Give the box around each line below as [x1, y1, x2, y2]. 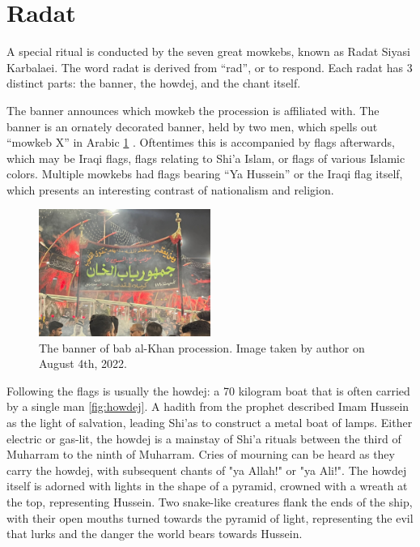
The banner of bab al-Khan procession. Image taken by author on [39, 339, 365, 356]
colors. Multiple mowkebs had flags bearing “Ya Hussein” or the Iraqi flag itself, [6, 165, 403, 182]
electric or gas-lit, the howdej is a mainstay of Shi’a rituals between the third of [6, 429, 401, 447]
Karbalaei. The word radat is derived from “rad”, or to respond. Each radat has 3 [6, 58, 413, 75]
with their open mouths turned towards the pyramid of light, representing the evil [6, 509, 414, 526]
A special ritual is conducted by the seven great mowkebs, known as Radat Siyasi [6, 43, 410, 60]
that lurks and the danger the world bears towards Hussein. [6, 525, 303, 542]
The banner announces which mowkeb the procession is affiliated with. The [6, 101, 380, 118]
